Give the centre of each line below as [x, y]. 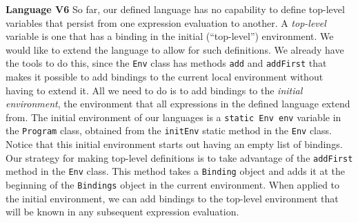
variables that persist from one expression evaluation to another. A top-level [166, 22]
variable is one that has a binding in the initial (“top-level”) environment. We [170, 36]
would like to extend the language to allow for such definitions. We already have [175, 49]
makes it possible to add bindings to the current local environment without [165, 77]
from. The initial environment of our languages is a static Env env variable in [173, 117]
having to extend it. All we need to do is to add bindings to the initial [154, 90]
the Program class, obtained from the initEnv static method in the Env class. [169, 130]
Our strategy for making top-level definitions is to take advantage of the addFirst [179, 157]
